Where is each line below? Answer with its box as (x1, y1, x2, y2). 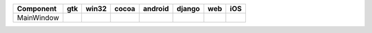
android (143, 4, 169, 13)
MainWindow (17, 13, 59, 22)
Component (17, 4, 57, 13)
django (176, 4, 200, 13)
